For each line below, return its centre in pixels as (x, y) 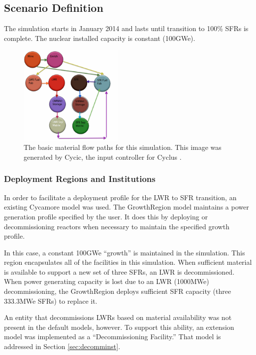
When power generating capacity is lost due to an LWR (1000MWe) (107, 281)
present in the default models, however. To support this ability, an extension (119, 327)
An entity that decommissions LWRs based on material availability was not (118, 317)
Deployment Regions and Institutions (80, 179)
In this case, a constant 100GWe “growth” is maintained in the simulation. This (125, 252)
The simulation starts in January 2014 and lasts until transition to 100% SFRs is (126, 28)
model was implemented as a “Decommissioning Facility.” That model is (112, 337)
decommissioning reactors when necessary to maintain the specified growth (117, 226)
